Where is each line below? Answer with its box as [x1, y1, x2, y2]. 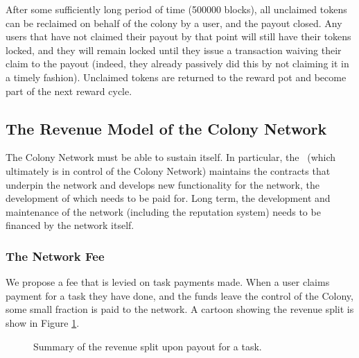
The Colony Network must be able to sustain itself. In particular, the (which [6, 150, 336, 164]
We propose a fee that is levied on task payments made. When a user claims [6, 275, 330, 289]
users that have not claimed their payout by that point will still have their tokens [6, 29, 351, 44]
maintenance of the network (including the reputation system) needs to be [6, 204, 321, 219]
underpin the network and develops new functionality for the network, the [6, 177, 319, 191]
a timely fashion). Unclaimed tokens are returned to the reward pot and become [6, 69, 347, 84]
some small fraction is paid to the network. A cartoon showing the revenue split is [6, 302, 354, 316]
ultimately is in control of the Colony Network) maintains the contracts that [6, 163, 331, 178]
